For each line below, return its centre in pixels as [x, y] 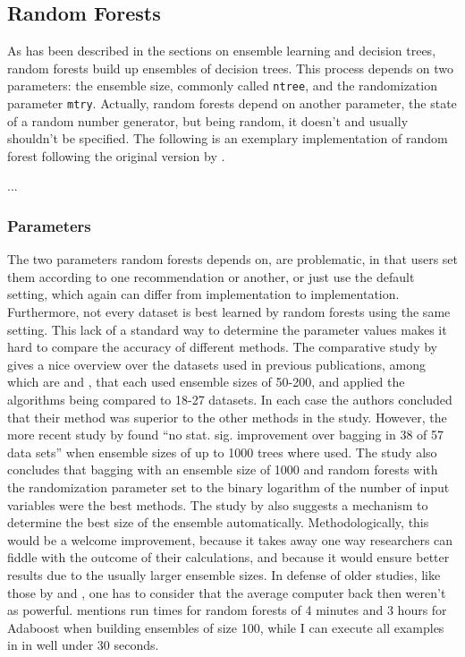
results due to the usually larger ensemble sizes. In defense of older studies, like [224, 574]
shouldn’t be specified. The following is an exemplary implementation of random [228, 138]
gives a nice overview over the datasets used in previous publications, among [216, 364]
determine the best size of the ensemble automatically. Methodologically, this [218, 522]
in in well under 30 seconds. [83, 645]
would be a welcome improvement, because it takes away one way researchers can [230, 539]
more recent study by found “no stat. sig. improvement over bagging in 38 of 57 [226, 435]
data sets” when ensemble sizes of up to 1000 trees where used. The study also [222, 452]
